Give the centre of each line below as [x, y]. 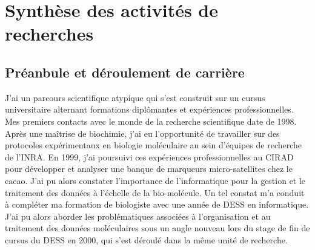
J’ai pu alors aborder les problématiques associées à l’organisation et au [138, 216]
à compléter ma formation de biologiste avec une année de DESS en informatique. [157, 204]
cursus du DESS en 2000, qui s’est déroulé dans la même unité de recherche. [146, 239]
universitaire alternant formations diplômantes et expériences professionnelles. [149, 109]
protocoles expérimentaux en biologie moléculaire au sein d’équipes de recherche [154, 145]
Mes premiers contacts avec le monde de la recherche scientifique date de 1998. [151, 121]
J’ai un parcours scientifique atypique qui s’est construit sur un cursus [135, 97]
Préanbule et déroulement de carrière [125, 72]
